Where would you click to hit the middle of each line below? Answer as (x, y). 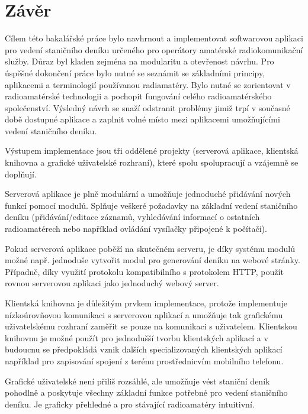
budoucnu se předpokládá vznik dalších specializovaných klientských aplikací (144, 349)
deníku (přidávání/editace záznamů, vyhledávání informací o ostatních (132, 217)
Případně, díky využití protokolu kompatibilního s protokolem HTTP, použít (144, 271)
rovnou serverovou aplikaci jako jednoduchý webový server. (112, 283)
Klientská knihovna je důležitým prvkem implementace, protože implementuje (146, 303)
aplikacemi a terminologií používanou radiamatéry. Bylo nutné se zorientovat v (148, 84)
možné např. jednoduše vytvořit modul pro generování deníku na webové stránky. (153, 260)
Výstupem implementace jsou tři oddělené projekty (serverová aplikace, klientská (152, 151)
